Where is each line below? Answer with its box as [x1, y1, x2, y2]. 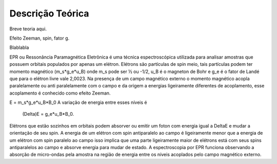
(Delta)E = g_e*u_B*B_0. [22, 111, 74, 117]
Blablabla [9, 44, 29, 51]
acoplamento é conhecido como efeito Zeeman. [9, 90, 111, 96]
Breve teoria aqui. [9, 26, 47, 32]
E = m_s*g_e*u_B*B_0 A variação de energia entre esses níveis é [9, 99, 147, 105]
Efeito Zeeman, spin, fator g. [9, 35, 70, 41]
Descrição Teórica [9, 8, 89, 19]
